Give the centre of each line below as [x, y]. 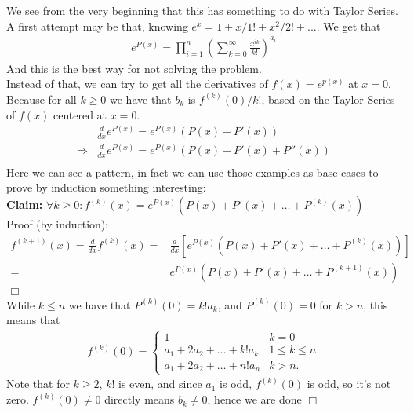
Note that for [38, 384]
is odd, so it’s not [349, 384]
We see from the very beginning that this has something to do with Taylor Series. [202, 10]
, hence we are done [254, 399]
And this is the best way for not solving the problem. [134, 68]
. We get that [349, 26]
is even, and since [160, 384]
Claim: [25, 205]
